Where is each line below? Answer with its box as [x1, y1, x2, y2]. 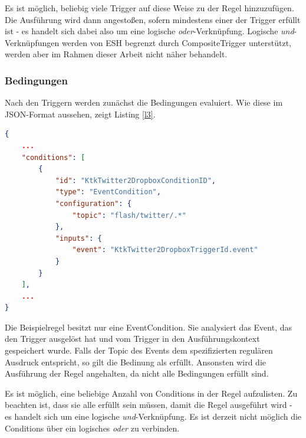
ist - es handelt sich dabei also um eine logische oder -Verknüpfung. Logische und [5, 25, 294, 37]
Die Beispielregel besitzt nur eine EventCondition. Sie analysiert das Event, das [5, 321, 292, 333]
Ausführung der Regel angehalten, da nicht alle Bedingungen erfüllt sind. [5, 367, 269, 380]
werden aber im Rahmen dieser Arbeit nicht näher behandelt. [5, 48, 228, 60]
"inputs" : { [55, 234, 102, 243]
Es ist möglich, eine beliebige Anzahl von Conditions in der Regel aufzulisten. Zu [5, 387, 298, 399]
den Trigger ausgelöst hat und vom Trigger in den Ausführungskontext [5, 332, 260, 345]
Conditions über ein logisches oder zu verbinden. [5, 421, 180, 434]
